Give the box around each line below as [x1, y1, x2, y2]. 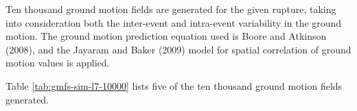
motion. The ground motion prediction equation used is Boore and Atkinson [5, 29, 327, 43]
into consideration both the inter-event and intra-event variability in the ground [5, 15, 342, 29]
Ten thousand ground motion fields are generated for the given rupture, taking [5, 2, 336, 16]
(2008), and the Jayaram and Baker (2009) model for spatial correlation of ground [5, 42, 352, 56]
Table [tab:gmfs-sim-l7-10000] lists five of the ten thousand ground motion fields [5, 78, 343, 92]
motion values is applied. [5, 56, 110, 70]
